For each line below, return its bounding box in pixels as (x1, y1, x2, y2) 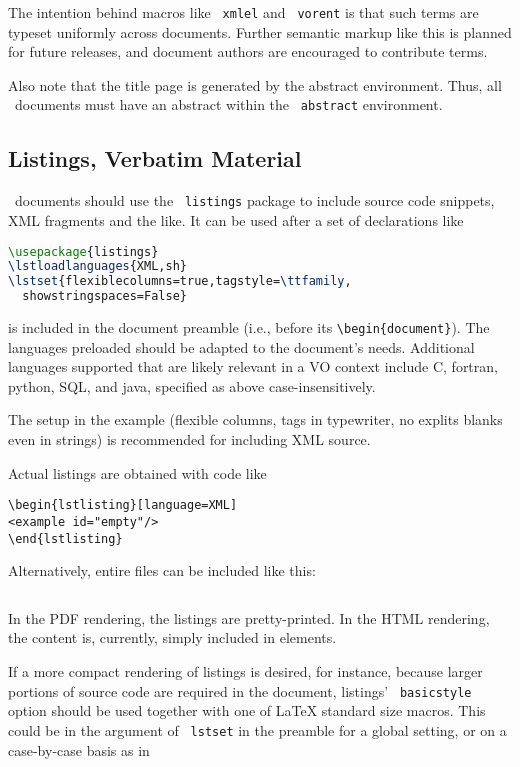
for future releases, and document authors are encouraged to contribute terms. (8, 41, 488, 62)
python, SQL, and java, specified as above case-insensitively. (8, 375, 376, 396)
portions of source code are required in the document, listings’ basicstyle (8, 680, 472, 701)
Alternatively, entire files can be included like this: (8, 560, 316, 581)
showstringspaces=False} (22, 289, 187, 304)
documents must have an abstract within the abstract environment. (14, 94, 443, 115)
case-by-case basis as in (8, 739, 150, 760)
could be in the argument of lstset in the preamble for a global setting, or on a (8, 719, 507, 740)
